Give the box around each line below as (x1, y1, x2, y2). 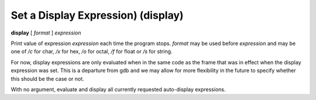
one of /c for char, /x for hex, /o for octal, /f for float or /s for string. (11, 48, 173, 55)
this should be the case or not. (11, 75, 84, 82)
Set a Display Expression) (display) (11, 9, 184, 22)
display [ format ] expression (11, 29, 81, 36)
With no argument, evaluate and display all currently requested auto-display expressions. (11, 85, 226, 93)
